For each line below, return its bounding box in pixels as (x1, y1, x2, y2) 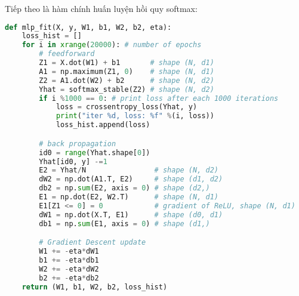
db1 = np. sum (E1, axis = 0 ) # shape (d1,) (39, 219, 210, 228)
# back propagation (39, 139, 116, 148)
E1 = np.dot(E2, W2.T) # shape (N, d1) (39, 193, 218, 201)
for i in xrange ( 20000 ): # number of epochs (21, 41, 202, 50)
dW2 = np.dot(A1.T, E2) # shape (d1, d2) (39, 175, 223, 184)
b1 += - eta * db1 (39, 255, 99, 264)
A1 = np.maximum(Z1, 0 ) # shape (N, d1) (39, 67, 214, 76)
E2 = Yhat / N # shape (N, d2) (39, 166, 218, 175)
